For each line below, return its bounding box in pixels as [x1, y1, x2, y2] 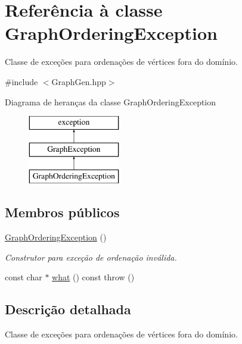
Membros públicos [5, 203, 120, 221]
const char [5, 271, 42, 283]
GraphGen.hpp [51, 75, 106, 87]
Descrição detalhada [5, 300, 131, 318]
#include [5, 75, 38, 87]
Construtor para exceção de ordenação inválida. [5, 251, 177, 263]
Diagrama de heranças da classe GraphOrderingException [5, 95, 216, 108]
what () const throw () [52, 271, 135, 283]
